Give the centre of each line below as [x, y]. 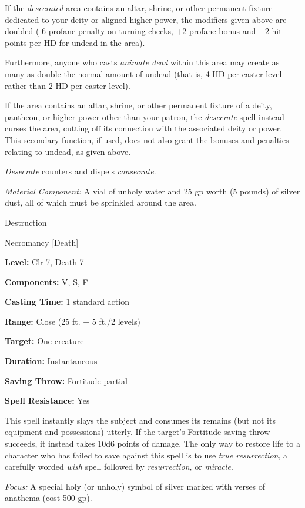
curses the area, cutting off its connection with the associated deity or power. [144, 128]
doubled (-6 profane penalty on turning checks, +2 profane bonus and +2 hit [143, 31]
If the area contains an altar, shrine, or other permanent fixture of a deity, [138, 105]
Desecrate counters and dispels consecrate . [81, 171]
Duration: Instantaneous [51, 361]
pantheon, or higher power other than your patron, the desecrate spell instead [145, 116]
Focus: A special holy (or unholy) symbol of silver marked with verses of [135, 486]
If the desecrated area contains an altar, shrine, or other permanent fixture [139, 8]
